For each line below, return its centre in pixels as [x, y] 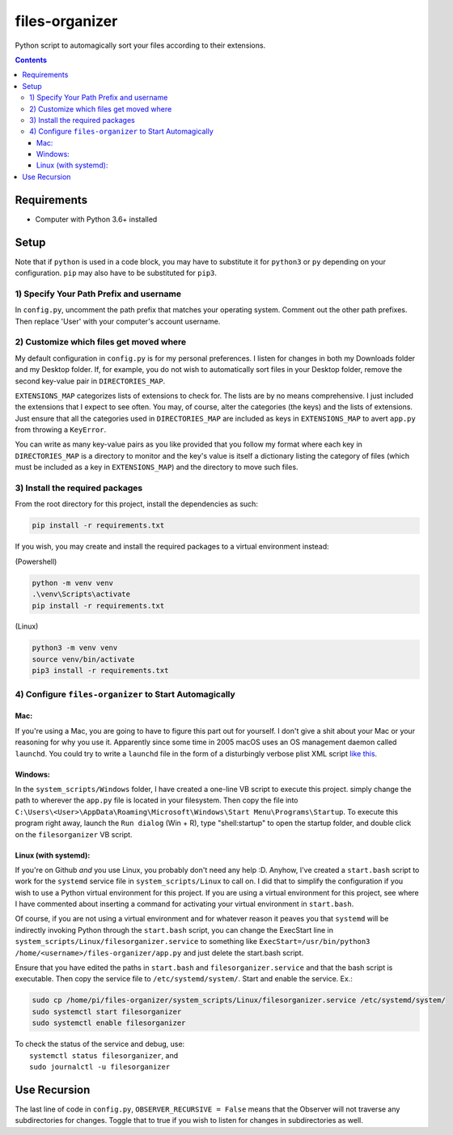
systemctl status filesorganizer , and [104, 1055]
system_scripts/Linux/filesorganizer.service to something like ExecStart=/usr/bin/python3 [193, 942]
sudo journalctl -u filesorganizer [100, 1067]
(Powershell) [36, 561]
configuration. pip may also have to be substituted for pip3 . [116, 273]
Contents [31, 60]
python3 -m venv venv [75, 648]
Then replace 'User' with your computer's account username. [118, 321]
